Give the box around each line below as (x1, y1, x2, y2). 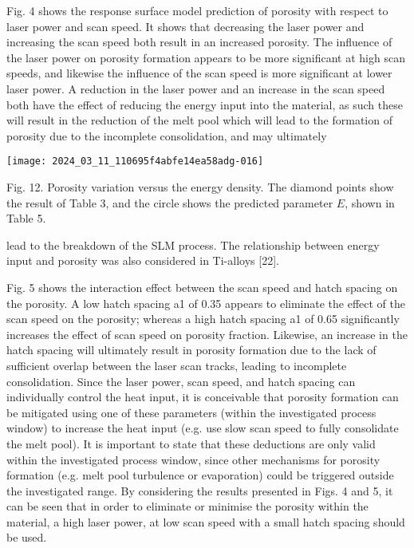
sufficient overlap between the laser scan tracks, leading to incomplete (6, 357, 347, 373)
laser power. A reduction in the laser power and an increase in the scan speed (6, 80, 385, 97)
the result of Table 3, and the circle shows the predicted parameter (6, 194, 333, 211)
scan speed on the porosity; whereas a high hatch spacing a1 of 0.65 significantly (6, 310, 400, 327)
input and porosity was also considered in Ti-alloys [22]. (6, 252, 279, 269)
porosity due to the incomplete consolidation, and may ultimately (6, 127, 327, 144)
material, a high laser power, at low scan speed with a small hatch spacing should (6, 513, 405, 530)
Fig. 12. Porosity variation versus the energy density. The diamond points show (6, 179, 394, 195)
